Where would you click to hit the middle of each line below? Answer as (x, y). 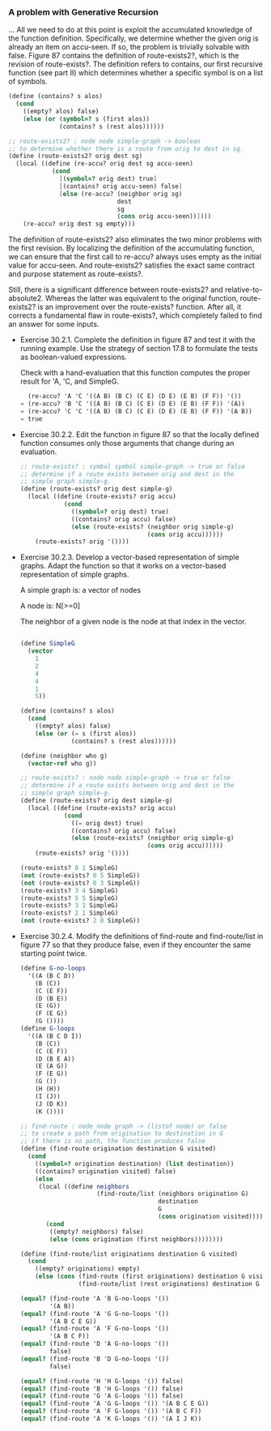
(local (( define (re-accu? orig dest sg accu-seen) (105, 164)
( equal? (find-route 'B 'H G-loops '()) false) (102, 1389)
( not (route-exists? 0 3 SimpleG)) (80, 883)
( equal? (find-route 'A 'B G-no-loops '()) (95, 1298)
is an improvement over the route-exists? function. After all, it (139, 307)
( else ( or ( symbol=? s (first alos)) (87, 119)
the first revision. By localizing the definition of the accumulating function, (131, 248)
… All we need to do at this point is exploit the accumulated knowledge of (131, 30)
